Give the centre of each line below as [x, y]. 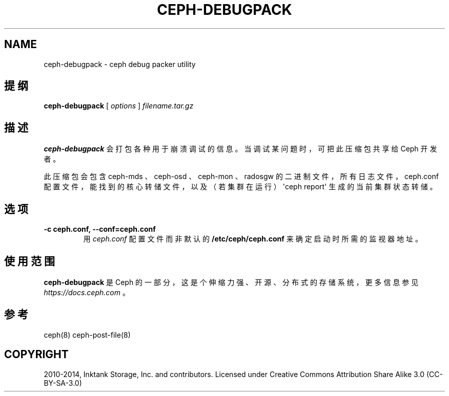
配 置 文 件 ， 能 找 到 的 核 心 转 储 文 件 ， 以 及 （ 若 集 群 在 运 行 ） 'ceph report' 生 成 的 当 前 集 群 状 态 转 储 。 [240, 187]
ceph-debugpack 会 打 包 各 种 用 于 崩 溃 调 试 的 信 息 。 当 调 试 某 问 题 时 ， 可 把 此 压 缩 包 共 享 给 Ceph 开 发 [240, 149]
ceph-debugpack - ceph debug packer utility [120, 64]
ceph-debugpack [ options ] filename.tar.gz [119, 106]
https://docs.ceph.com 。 [87, 292]
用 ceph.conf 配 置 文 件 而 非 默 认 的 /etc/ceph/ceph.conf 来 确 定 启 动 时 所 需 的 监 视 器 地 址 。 [253, 239]
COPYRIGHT [36, 355]
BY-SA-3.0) [63, 383]
